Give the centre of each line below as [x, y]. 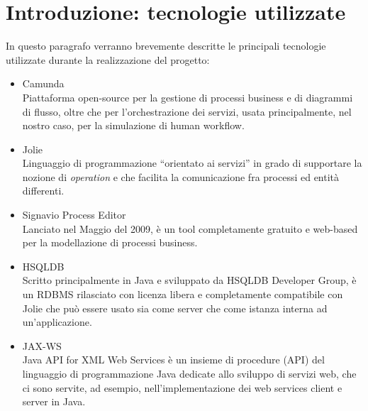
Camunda [43, 83]
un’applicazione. [57, 322]
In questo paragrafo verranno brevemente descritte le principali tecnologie [166, 46]
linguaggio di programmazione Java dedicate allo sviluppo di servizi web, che [189, 373]
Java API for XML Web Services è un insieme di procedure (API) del [173, 360]
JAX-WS [42, 345]
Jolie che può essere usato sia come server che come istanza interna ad [175, 308]
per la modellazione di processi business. [110, 242]
